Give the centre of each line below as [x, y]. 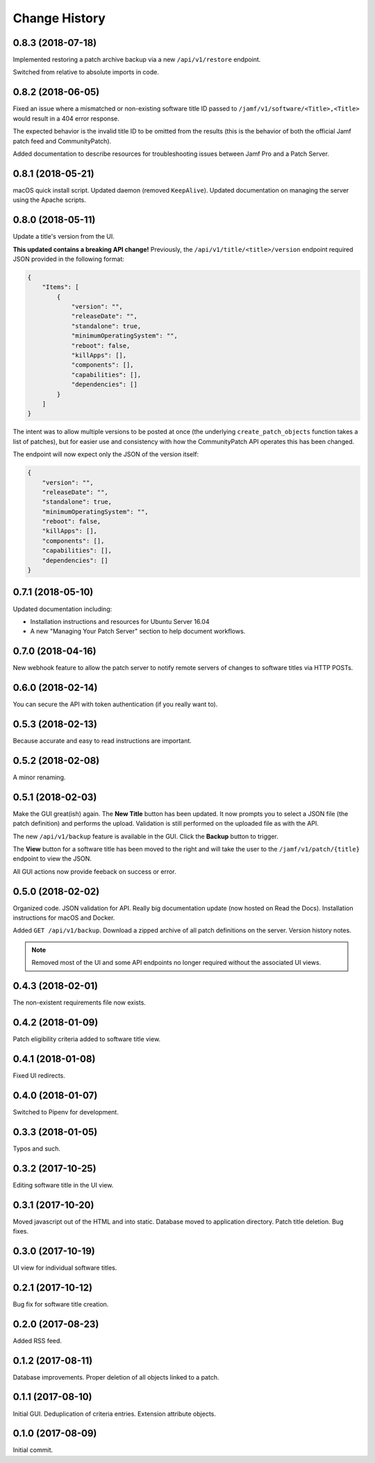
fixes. [21, 1231]
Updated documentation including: [62, 609]
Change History [59, 18]
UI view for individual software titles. [65, 1268]
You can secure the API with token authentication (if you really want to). [115, 704]
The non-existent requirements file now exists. [79, 1002]
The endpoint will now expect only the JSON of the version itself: [106, 454]
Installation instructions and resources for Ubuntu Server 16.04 [120, 621]
